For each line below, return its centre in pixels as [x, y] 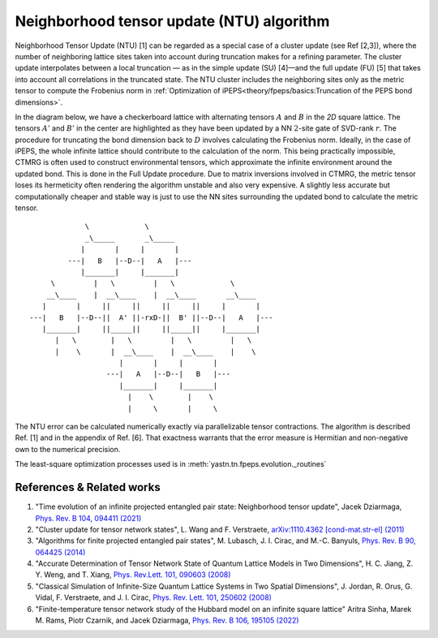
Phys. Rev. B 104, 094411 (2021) [88, 518]
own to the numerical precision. [68, 449]
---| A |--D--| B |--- [168, 374]
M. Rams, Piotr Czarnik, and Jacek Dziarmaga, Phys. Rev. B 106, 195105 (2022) [167, 620]
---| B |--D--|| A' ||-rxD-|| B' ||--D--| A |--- [151, 317]
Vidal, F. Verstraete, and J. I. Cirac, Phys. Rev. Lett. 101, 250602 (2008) [153, 597]
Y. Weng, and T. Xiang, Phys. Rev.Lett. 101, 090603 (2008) [133, 575]
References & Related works [88, 487]
